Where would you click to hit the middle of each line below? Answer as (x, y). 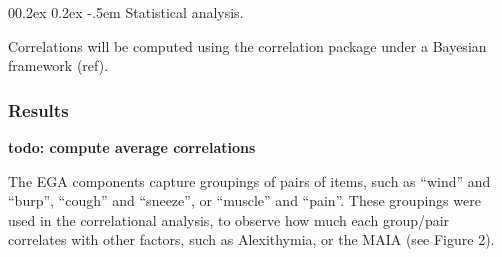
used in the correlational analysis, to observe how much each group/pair (229, 219)
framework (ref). (58, 65)
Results (38, 109)
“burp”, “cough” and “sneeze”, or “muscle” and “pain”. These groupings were (244, 200)
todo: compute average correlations (132, 147)
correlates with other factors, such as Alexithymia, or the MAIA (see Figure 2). (251, 239)
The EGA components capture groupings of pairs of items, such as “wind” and (249, 180)
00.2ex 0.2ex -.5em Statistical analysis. (126, 12)
